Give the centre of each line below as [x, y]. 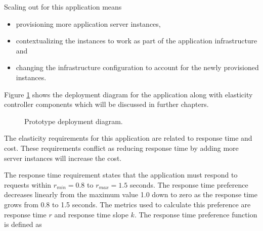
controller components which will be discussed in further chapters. [106, 104]
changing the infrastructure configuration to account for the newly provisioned [137, 67]
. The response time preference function [196, 214]
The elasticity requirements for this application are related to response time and [128, 138]
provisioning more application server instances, [88, 23]
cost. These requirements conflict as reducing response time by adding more [121, 148]
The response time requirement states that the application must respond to [121, 175]
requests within [28, 184]
